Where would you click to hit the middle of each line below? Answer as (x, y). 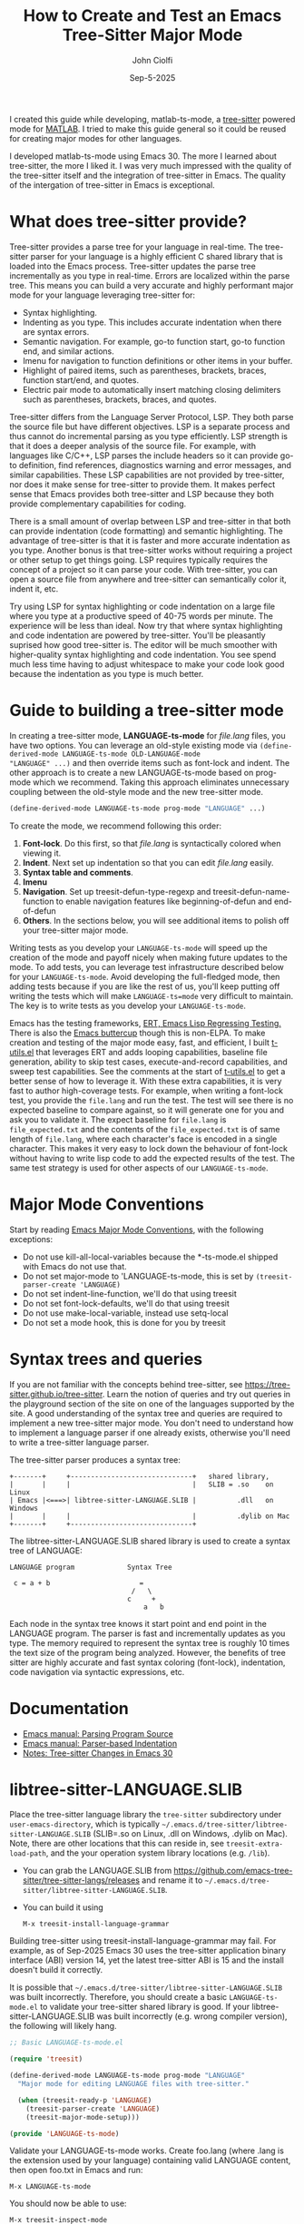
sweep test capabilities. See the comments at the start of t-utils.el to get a (147, 1071)
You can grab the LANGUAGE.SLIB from (97, 1871)
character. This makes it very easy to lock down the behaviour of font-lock (149, 1148)
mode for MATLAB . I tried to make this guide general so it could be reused (148, 129)
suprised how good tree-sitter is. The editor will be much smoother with (144, 644)
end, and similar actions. (69, 351)
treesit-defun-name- (251, 891)
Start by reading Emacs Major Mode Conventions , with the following (137, 1230)
